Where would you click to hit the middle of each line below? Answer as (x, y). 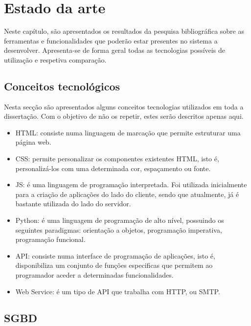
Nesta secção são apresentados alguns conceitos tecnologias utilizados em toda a (124, 106)
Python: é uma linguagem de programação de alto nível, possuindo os (120, 220)
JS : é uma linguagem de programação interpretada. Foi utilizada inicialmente (131, 185)
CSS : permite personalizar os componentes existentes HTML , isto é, (117, 159)
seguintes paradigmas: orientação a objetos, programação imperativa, (119, 229)
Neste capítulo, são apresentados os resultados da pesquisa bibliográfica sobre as (124, 31)
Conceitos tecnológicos (62, 86)
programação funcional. (50, 239)
